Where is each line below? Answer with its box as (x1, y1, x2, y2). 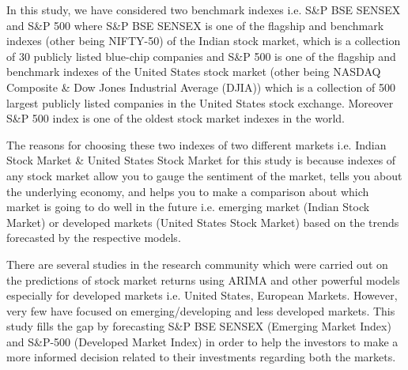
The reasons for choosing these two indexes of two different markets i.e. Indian (6, 136, 387, 153)
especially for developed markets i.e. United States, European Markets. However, (6, 287, 398, 304)
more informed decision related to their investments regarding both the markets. (6, 349, 396, 365)
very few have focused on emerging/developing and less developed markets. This (6, 302, 395, 319)
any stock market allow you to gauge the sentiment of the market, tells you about (6, 167, 402, 183)
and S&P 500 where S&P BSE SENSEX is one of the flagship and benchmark (6, 17, 384, 33)
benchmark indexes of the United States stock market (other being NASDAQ (6, 63, 381, 80)
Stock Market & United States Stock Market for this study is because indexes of (6, 152, 396, 168)
